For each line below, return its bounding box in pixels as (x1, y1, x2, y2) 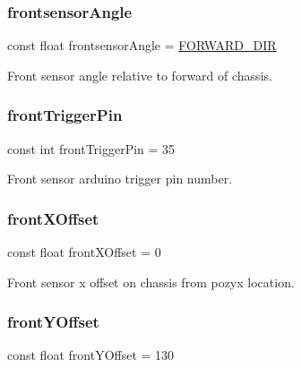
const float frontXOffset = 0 (7, 243, 161, 261)
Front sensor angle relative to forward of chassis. (7, 65, 272, 84)
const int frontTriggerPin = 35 (7, 139, 176, 158)
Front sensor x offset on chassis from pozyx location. (7, 272, 295, 291)
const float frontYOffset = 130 (7, 346, 175, 364)
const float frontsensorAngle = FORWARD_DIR (7, 36, 277, 55)
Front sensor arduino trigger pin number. (7, 169, 233, 188)
